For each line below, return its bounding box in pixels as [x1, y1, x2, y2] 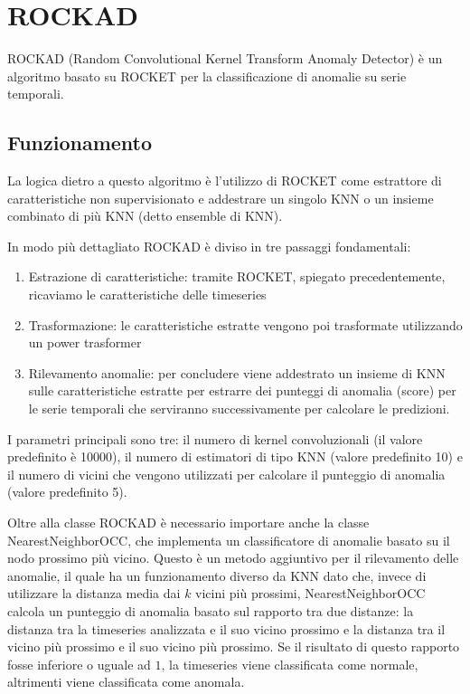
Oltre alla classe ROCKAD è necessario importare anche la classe [7, 513, 370, 532]
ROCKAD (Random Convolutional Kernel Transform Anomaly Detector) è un [7, 49, 443, 68]
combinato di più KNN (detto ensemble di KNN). [7, 206, 283, 225]
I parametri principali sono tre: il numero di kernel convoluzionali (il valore [7, 429, 423, 448]
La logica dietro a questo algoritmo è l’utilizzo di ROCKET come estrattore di [7, 171, 442, 190]
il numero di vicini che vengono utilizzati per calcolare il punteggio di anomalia [7, 464, 446, 483]
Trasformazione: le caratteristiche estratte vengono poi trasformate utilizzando [28, 315, 463, 334]
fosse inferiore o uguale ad [7, 654, 151, 673]
